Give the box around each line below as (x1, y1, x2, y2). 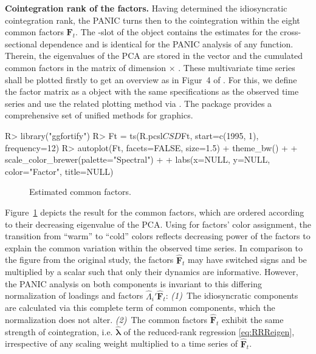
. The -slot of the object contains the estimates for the (75, 26, 278, 38)
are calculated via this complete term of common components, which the (5, 301, 275, 314)
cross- (280, 26, 301, 38)
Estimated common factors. (29, 185, 131, 198)
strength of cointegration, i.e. (5, 325, 113, 338)
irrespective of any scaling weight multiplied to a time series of (5, 337, 238, 350)
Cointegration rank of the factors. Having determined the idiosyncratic (5, 2, 287, 14)
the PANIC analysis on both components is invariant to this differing (5, 277, 263, 290)
